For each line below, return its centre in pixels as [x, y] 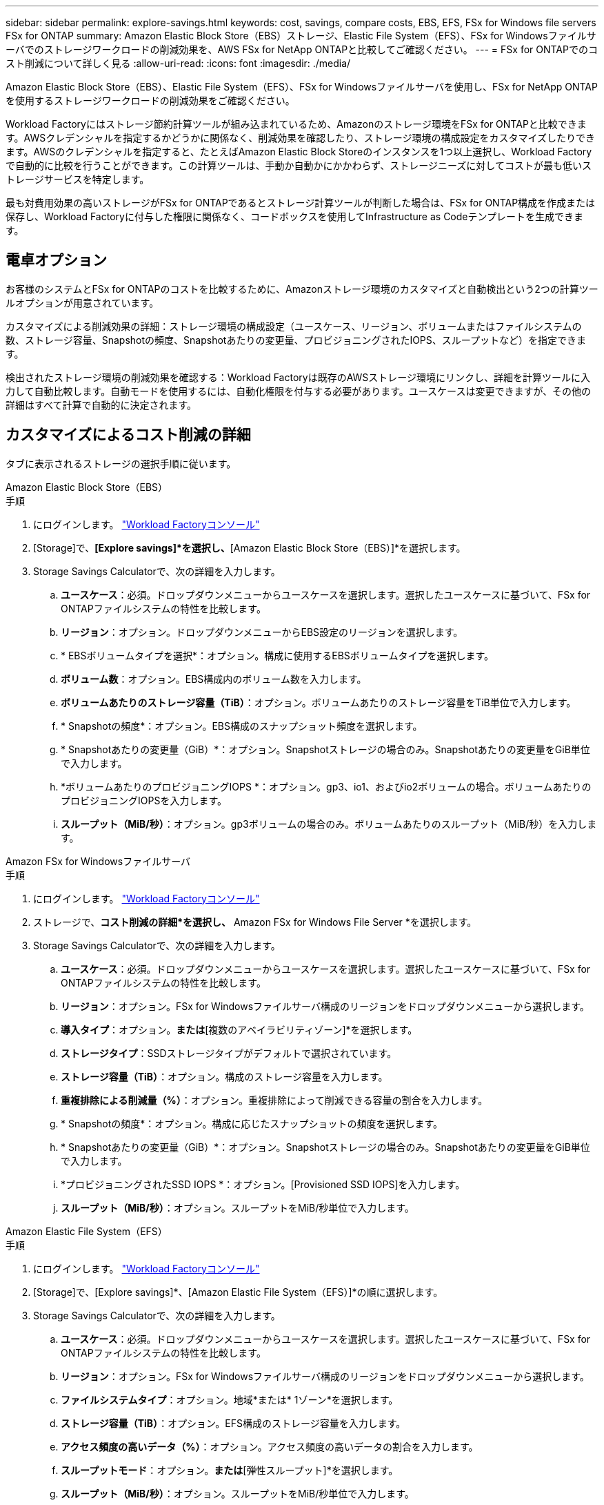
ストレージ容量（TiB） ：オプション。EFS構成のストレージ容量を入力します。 [233, 1423]
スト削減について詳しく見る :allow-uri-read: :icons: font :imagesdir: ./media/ [178, 63]
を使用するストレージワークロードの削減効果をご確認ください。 [150, 100]
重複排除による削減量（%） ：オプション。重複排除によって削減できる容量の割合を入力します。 [274, 1100]
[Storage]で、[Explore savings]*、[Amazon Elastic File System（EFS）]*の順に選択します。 [238, 1292]
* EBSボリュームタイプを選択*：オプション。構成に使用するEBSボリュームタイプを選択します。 [277, 655]
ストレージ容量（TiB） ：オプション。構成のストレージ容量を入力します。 [224, 1076]
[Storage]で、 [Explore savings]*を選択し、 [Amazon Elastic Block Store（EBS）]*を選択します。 [250, 547]
